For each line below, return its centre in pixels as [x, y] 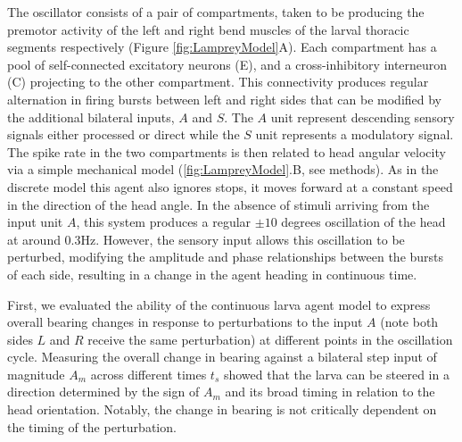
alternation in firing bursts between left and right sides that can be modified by [225, 99]
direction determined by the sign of [103, 392]
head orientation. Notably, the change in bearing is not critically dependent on [222, 409]
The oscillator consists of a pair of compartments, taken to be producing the [216, 12]
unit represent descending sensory [363, 117]
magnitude [36, 374]
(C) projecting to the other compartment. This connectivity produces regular [218, 82]
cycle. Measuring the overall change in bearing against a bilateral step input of [222, 357]
